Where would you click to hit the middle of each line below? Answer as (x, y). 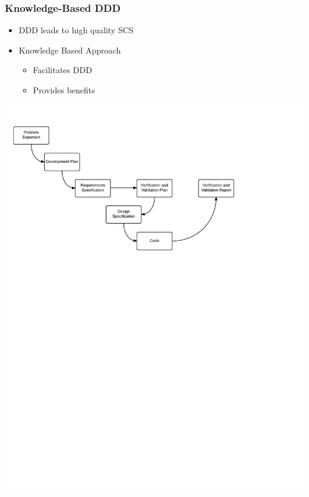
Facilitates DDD (62, 70)
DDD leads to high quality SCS (76, 30)
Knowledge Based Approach (70, 50)
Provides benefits (64, 90)
